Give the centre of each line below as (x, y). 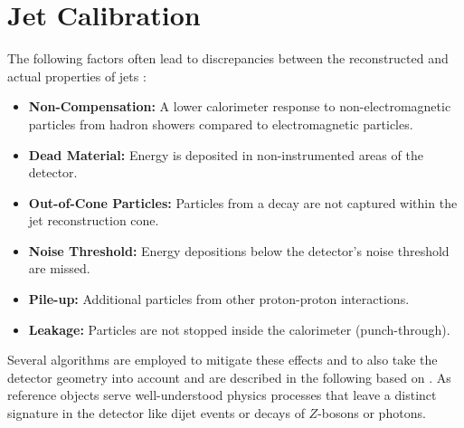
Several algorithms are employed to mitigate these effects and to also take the (223, 360)
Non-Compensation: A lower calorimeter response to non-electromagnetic (240, 106)
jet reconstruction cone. (94, 220)
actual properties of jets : (77, 76)
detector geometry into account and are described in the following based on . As (229, 377)
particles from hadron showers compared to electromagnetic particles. (221, 124)
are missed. (59, 268)
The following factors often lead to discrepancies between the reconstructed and (228, 58)
